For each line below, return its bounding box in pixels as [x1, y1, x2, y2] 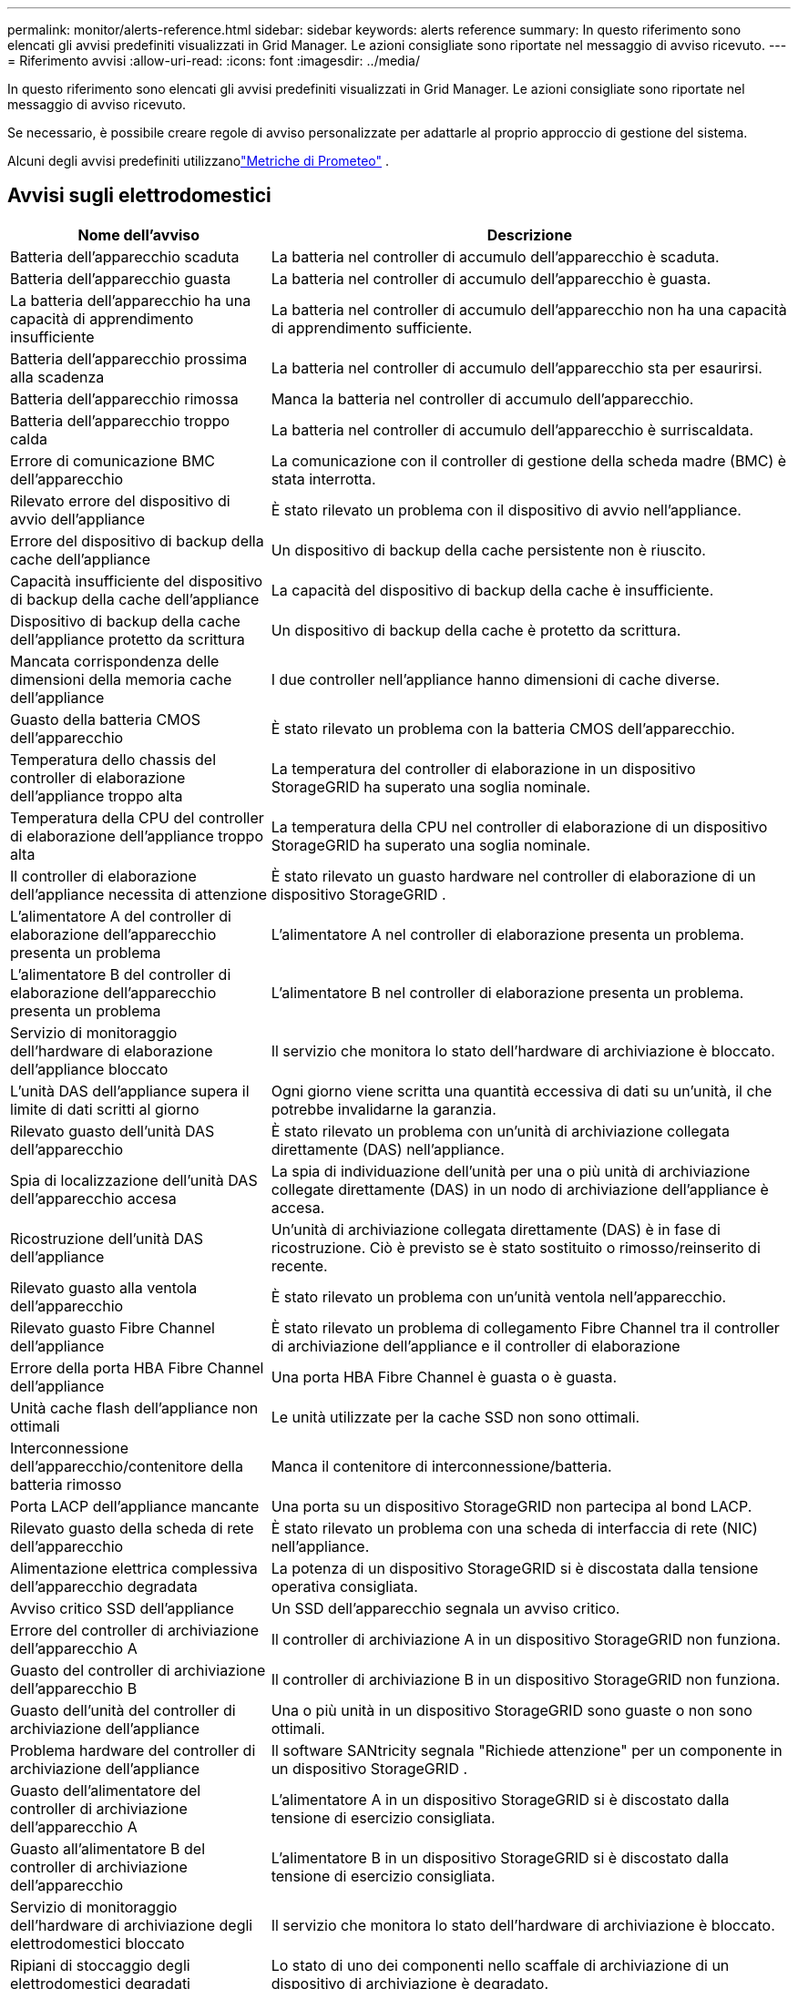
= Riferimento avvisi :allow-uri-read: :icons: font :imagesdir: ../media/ [7, 53, 420, 68]
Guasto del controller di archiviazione [10, 1660, 266, 1679]
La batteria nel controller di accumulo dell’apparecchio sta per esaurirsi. [271, 358, 762, 377]
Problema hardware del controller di [10, 1740, 256, 1759]
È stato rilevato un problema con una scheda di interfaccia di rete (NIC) [271, 1518, 758, 1537]
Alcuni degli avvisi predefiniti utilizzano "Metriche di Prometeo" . [7, 153, 390, 168]
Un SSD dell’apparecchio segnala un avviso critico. [271, 1598, 620, 1617]
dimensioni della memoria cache [10, 669, 232, 688]
